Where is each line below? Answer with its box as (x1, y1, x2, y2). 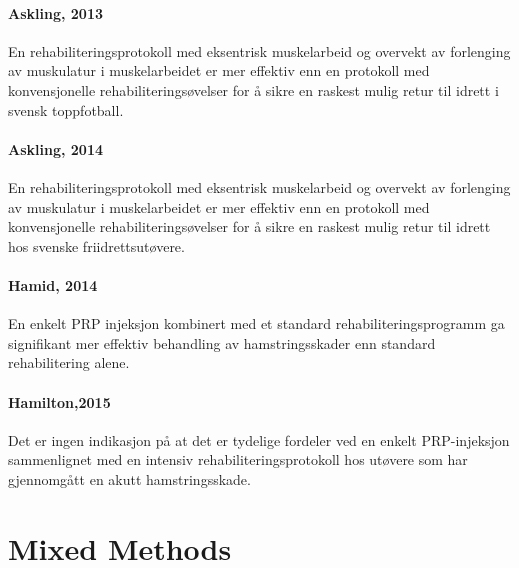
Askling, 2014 (8, 138, 103, 159)
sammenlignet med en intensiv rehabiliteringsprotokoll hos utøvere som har (8, 449, 468, 470)
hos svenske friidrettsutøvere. (8, 235, 185, 256)
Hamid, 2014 (8, 274, 98, 295)
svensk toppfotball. (8, 99, 124, 120)
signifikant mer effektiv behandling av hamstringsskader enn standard (8, 332, 436, 353)
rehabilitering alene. (8, 352, 130, 373)
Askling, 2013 (8, 2, 103, 23)
